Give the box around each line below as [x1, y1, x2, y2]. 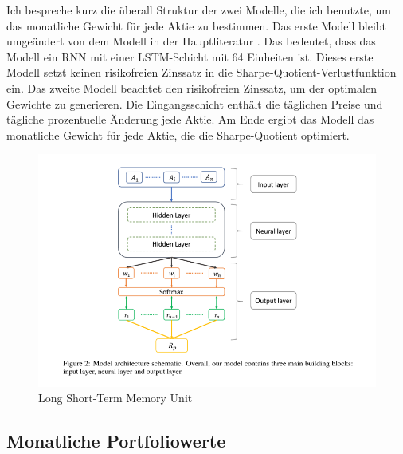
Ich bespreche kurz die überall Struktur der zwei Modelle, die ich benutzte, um [6, 2, 391, 18]
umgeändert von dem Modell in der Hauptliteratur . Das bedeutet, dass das [6, 33, 376, 49]
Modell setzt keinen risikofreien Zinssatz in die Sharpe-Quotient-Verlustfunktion [6, 64, 397, 81]
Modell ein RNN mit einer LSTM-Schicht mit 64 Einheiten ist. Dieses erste [6, 48, 374, 65]
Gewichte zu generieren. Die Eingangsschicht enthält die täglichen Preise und [6, 95, 383, 112]
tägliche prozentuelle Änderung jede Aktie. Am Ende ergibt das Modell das [6, 111, 374, 128]
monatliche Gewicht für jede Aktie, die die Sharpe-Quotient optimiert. [6, 126, 350, 143]
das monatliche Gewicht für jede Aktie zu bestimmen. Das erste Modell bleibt [6, 17, 387, 34]
